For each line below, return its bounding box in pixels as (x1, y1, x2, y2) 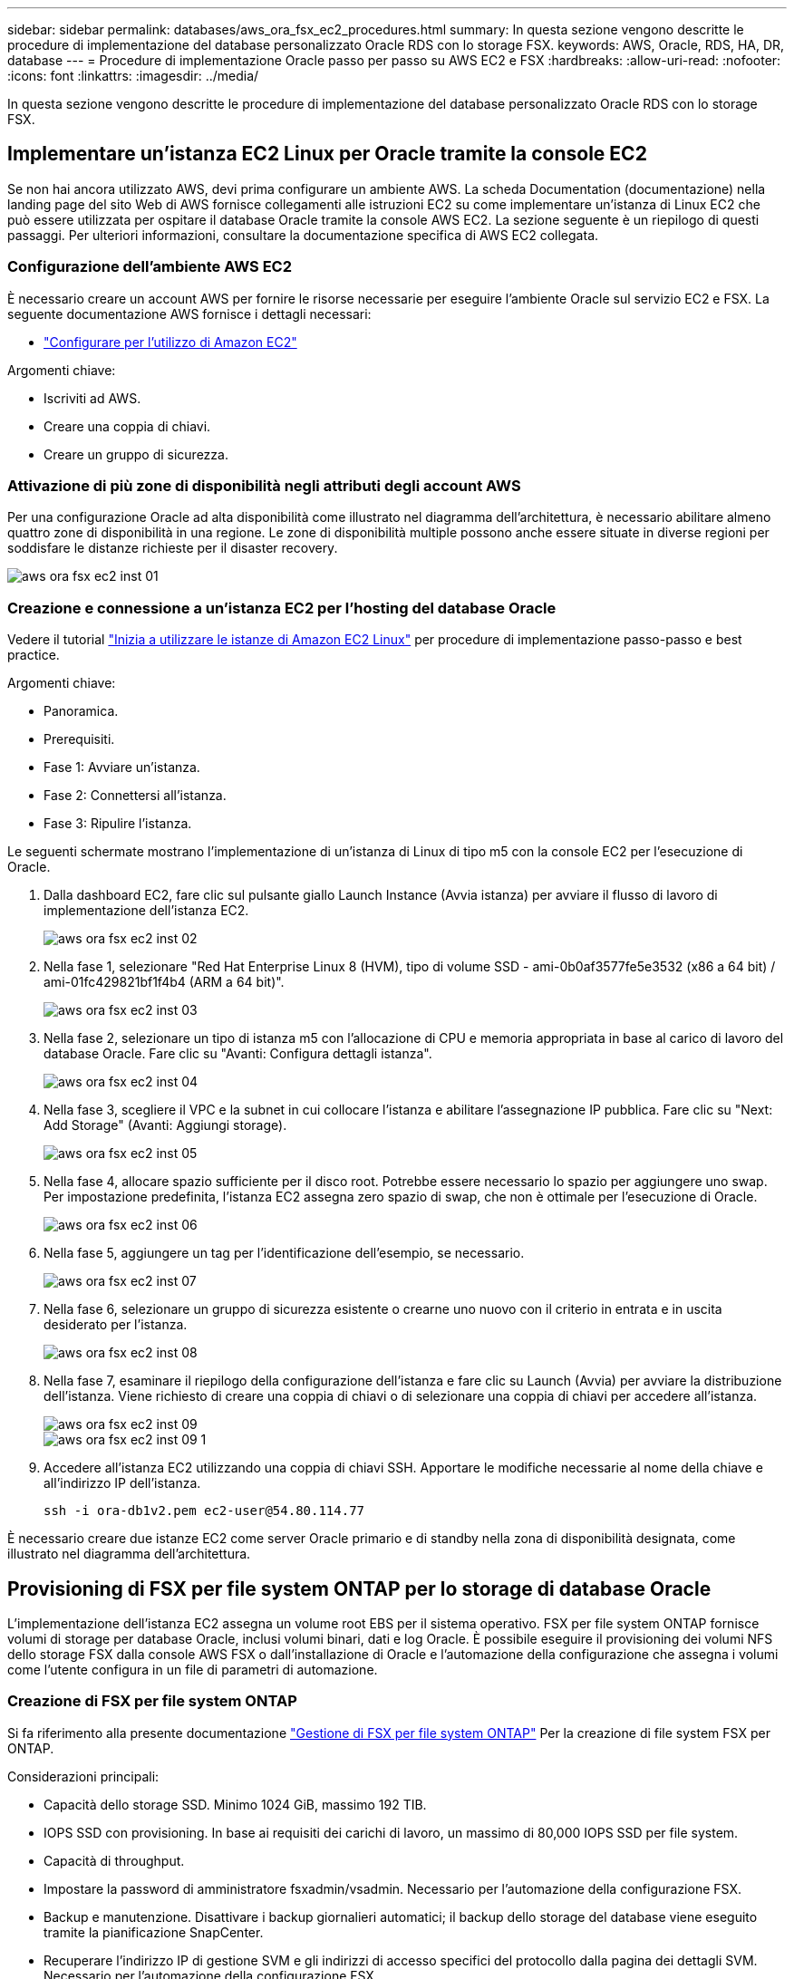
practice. (7, 647, 60, 663)
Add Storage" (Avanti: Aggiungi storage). (44, 1117, 287, 1134)
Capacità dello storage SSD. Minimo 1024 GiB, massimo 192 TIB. (44, 1796, 427, 1812)
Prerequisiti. (44, 731, 115, 748)
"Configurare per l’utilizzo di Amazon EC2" (44, 333, 297, 350)
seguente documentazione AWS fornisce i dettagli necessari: (7, 305, 372, 322)
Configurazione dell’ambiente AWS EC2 (7, 257, 292, 276)
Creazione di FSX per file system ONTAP (7, 1692, 297, 1711)
